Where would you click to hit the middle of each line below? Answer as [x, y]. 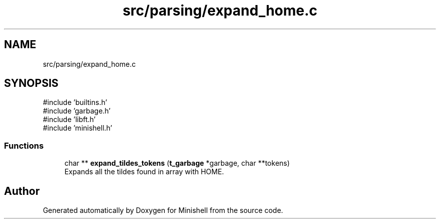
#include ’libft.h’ [69, 120]
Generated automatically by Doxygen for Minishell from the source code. [163, 210]
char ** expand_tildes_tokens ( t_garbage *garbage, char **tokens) [177, 163]
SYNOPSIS [31, 83]
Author [22, 191]
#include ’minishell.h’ [78, 128]
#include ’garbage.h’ [77, 111]
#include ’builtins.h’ [75, 102]
